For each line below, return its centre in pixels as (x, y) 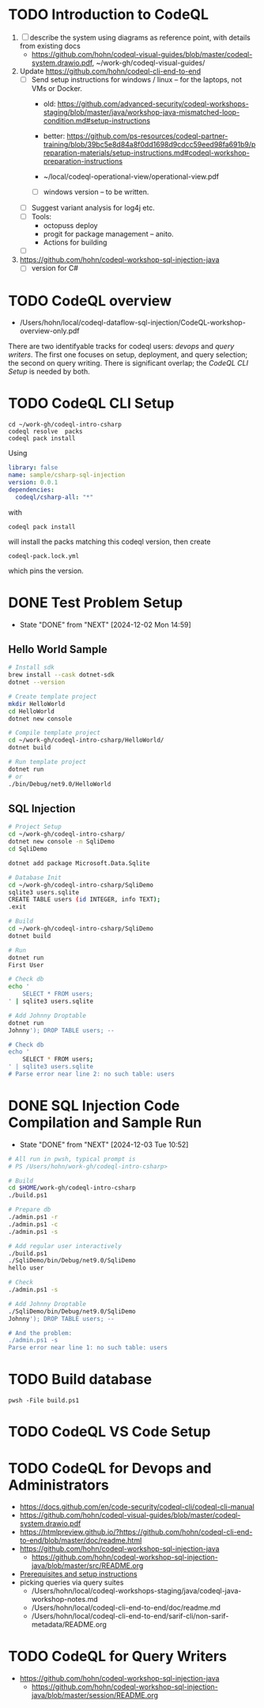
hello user (26, 1268)
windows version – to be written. (96, 192)
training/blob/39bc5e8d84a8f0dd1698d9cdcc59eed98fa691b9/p (149, 144)
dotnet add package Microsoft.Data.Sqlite (79, 863)
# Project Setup (35, 827)
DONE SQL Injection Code (94, 1106)
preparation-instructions (83, 161)
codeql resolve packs (45, 432)
